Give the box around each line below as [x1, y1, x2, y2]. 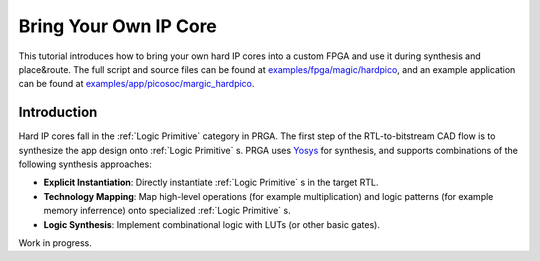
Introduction [18, 104, 98, 121]
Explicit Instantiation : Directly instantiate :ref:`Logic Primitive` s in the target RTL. [43, 176, 379, 189]
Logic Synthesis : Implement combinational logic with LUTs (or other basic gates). [43, 218, 380, 230]
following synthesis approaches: [18, 158, 152, 170]
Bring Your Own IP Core [18, 15, 217, 37]
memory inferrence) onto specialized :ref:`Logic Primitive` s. [43, 205, 291, 217]
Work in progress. [18, 236, 92, 249]
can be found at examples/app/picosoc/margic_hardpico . [18, 78, 255, 90]
